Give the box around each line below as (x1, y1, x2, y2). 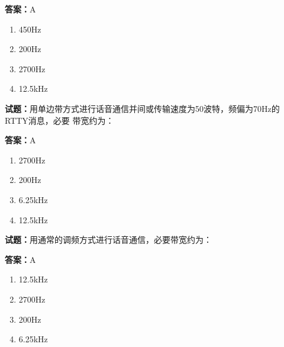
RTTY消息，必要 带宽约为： (5, 114, 114, 126)
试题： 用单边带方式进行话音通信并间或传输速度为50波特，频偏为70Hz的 (5, 102, 280, 114)
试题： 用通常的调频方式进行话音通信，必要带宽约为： (5, 233, 212, 246)
